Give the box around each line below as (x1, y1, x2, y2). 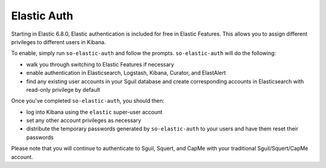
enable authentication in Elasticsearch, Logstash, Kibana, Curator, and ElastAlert (26, 69, 226, 77)
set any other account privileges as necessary (26, 117, 141, 124)
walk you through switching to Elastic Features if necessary (26, 60, 174, 68)
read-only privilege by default (26, 86, 101, 93)
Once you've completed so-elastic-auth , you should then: (11, 97, 165, 105)
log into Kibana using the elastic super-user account (26, 108, 163, 115)
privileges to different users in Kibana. (11, 38, 106, 45)
